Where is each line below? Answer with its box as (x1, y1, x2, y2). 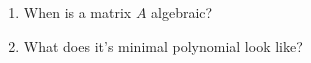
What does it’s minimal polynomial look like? (23, 35, 303, 56)
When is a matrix (23, 2, 132, 22)
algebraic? (151, 2, 213, 22)
